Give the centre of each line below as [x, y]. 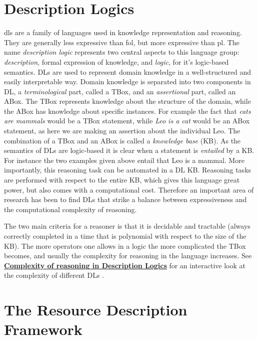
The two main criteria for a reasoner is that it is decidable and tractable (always [127, 226]
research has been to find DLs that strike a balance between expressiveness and [125, 199]
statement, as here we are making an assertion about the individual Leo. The [122, 131]
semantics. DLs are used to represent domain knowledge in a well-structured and [128, 71]
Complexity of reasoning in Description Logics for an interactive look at [125, 265]
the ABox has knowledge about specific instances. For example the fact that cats [127, 111]
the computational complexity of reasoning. [70, 209]
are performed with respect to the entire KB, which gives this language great [122, 180]
